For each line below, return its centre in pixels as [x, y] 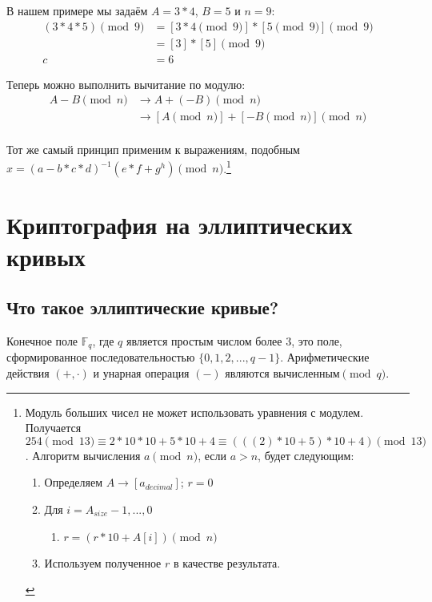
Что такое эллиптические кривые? [143, 307]
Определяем [74, 482]
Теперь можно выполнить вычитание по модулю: [126, 84]
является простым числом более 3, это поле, [234, 340]
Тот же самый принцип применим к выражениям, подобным [153, 149]
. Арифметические [325, 357]
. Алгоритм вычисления [83, 455]
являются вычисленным [282, 373]
